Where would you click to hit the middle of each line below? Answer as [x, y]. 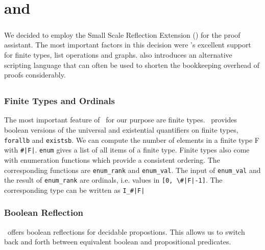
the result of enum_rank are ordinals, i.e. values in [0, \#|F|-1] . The [113, 180]
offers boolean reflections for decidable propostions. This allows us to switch [126, 231]
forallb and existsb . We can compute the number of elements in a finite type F [132, 140]
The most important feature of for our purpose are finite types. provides [121, 120]
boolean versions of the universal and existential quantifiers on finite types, [121, 130]
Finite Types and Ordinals [59, 101]
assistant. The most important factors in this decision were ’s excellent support [128, 45]
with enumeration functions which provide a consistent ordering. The [112, 159]
